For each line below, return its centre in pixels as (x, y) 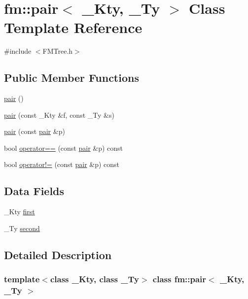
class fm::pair (179, 279)
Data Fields (34, 191)
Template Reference (73, 27)
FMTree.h (58, 51)
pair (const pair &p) (35, 131)
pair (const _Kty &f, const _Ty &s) (59, 115)
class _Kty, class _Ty (94, 279)
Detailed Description (58, 254)
